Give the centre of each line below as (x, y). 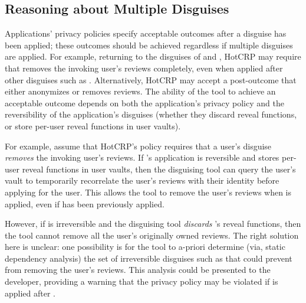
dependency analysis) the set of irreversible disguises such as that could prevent (149, 258)
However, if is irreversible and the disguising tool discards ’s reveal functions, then (153, 224)
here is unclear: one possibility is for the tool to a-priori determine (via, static (145, 247)
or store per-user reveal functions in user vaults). (93, 126)
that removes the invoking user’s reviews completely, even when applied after (144, 68)
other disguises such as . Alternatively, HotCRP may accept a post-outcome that (151, 79)
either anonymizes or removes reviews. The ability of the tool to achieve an (140, 91)
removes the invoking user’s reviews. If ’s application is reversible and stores (142, 157)
